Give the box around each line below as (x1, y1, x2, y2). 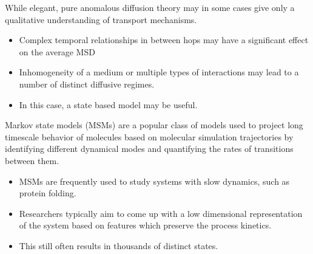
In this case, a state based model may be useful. (19, 98, 198, 111)
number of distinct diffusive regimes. (19, 77, 155, 90)
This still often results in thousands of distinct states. (19, 239, 218, 252)
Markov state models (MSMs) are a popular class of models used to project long (5, 118, 303, 131)
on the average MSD (19, 45, 95, 58)
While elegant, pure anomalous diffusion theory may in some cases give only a (5, 1, 295, 13)
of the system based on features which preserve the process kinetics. (19, 219, 272, 232)
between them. (5, 154, 59, 166)
